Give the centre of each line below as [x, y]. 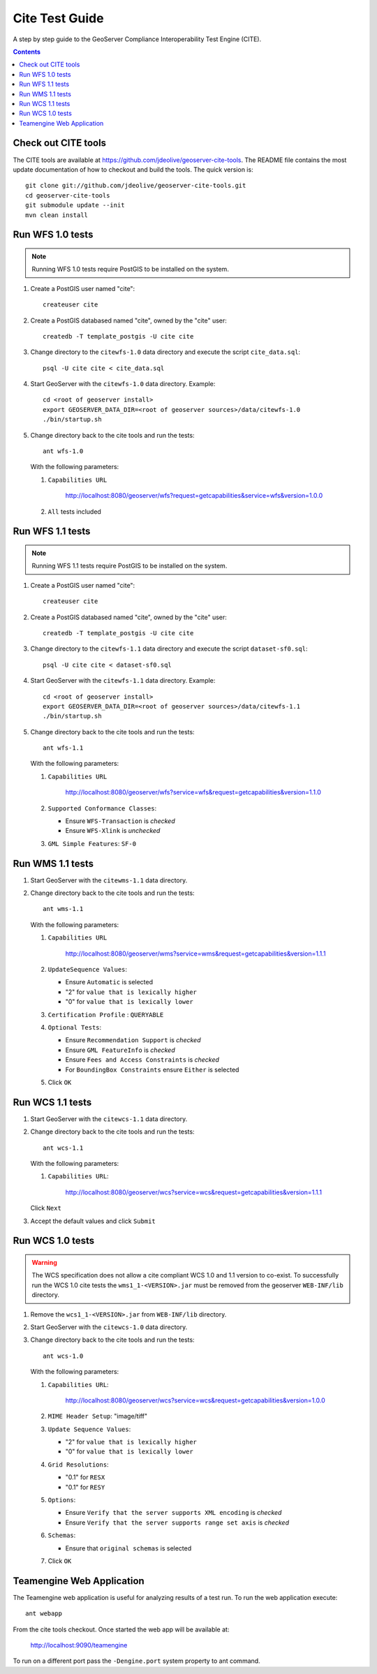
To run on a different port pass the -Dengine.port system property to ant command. [137, 1661]
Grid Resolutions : [78, 1464]
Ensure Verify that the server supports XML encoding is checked [173, 1513]
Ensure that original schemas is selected [128, 1548]
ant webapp [44, 1614]
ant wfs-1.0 [63, 451]
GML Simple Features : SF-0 [92, 843]
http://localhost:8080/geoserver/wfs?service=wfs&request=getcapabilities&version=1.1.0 [193, 792]
